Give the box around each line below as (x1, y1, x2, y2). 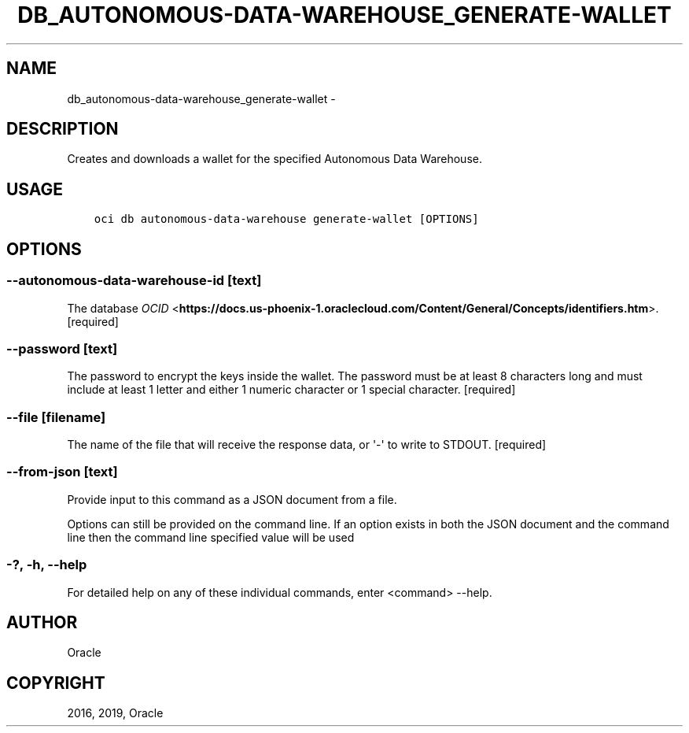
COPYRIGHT (6, 672, 105, 693)
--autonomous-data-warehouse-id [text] (6, 272, 262, 289)
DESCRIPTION (6, 119, 119, 139)
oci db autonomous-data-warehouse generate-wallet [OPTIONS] (94, 213, 479, 226)
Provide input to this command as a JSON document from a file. (67, 492, 397, 506)
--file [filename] (6, 409, 106, 425)
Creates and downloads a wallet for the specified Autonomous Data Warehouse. (67, 152, 482, 166)
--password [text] (6, 340, 118, 357)
